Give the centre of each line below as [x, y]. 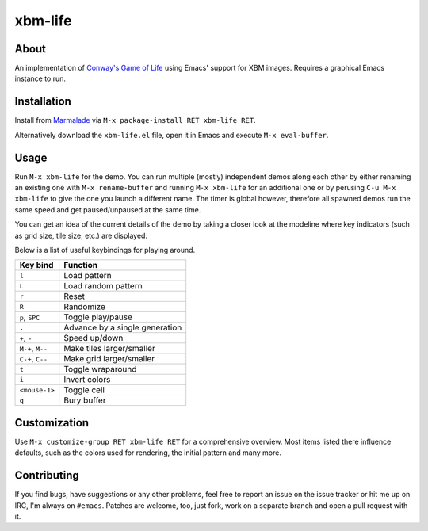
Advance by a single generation [123, 327]
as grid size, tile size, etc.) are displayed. [81, 235]
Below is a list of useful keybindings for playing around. [105, 250]
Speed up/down [94, 338]
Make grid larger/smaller [109, 359]
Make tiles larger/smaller [110, 349]
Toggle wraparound [100, 369]
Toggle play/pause [98, 317]
